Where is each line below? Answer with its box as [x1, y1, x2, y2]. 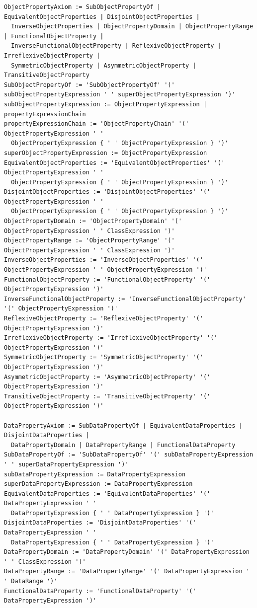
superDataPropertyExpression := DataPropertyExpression [4, 480, 193, 488]
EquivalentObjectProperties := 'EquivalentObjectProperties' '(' [4, 159, 225, 166]
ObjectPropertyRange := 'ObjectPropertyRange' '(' [4, 237, 175, 244]
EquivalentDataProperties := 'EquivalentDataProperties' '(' [4, 490, 211, 497]
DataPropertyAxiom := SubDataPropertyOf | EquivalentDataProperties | [4, 422, 243, 429]
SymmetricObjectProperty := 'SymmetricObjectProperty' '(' [4, 354, 203, 361]
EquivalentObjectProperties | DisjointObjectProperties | [4, 13, 200, 20]
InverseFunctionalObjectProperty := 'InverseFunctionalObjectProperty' [4, 295, 246, 303]
